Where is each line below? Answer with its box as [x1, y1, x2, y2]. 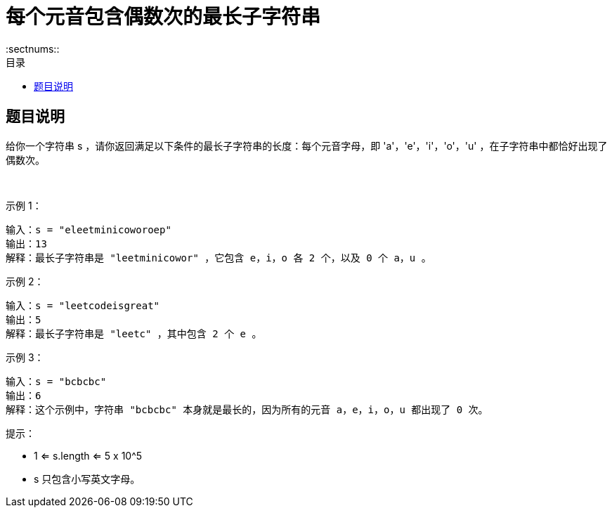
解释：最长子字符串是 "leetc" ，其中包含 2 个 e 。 [6, 327, 262, 339]
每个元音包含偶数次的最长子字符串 [6, 5, 321, 29]
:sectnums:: [6, 42, 60, 55]
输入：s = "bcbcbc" [6, 375, 107, 387]
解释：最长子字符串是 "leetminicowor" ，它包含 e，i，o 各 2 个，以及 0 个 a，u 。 [6, 252, 431, 264]
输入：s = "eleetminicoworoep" [6, 223, 171, 235]
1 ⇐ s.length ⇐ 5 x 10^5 [34, 449, 143, 462]
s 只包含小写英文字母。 [34, 472, 141, 485]
